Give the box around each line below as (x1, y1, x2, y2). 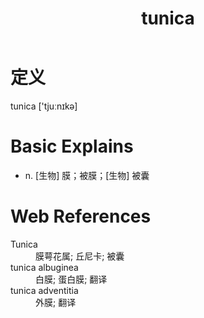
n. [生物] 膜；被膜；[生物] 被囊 (24, 169, 150, 181)
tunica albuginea (10, 261, 79, 273)
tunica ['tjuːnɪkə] (10, 100, 78, 112)
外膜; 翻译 (35, 296, 77, 308)
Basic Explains (10, 135, 134, 158)
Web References (10, 205, 152, 228)
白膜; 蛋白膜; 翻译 (35, 273, 108, 285)
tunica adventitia (10, 284, 79, 296)
